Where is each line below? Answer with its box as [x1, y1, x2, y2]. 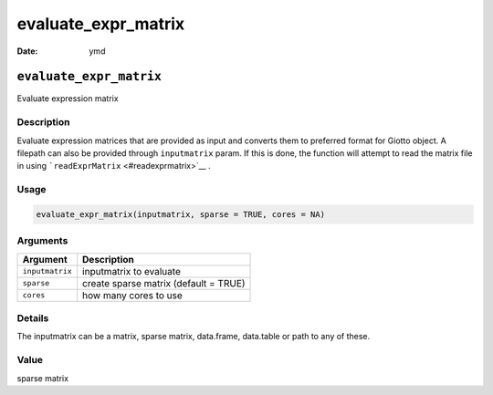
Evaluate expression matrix [16, 93, 119, 104]
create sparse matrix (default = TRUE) [82, 276, 246, 289]
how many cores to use [82, 288, 183, 301]
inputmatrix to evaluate [82, 265, 182, 277]
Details [16, 312, 49, 325]
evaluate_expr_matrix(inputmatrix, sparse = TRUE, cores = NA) [36, 209, 326, 219]
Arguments [16, 234, 68, 247]
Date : [16, 46, 38, 57]
